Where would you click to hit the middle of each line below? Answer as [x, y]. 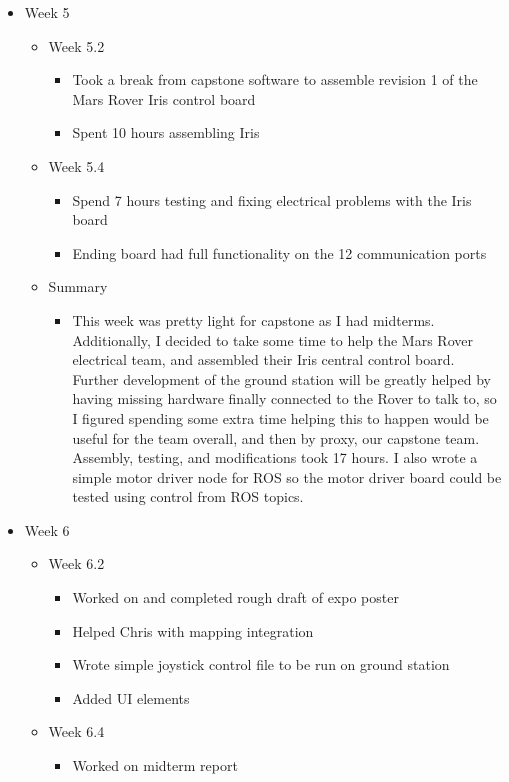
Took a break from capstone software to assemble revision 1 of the [275, 79]
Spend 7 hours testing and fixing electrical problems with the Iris [272, 199]
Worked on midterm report [155, 765]
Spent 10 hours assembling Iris [166, 132]
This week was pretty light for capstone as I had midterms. [253, 319]
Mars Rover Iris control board [164, 98]
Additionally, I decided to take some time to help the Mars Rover [272, 339]
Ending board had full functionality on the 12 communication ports [279, 252]
